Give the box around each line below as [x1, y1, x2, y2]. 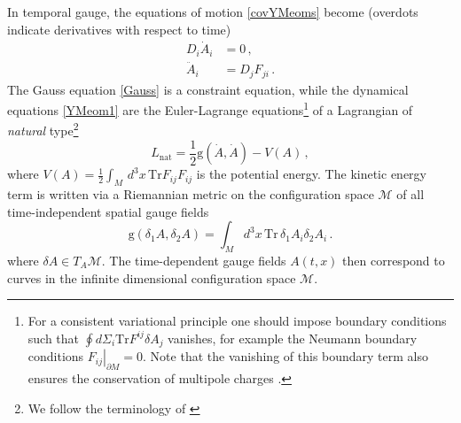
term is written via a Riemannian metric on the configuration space [7, 184, 374, 203]
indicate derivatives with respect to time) [7, 19, 231, 38]
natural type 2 [7, 119, 79, 140]
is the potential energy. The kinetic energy [196, 165, 426, 183]
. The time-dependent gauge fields [101, 250, 286, 269]
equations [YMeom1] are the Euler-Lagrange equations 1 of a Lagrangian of [7, 98, 413, 119]
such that [27, 328, 80, 347]
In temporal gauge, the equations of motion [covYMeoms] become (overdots [7, 3, 418, 20]
